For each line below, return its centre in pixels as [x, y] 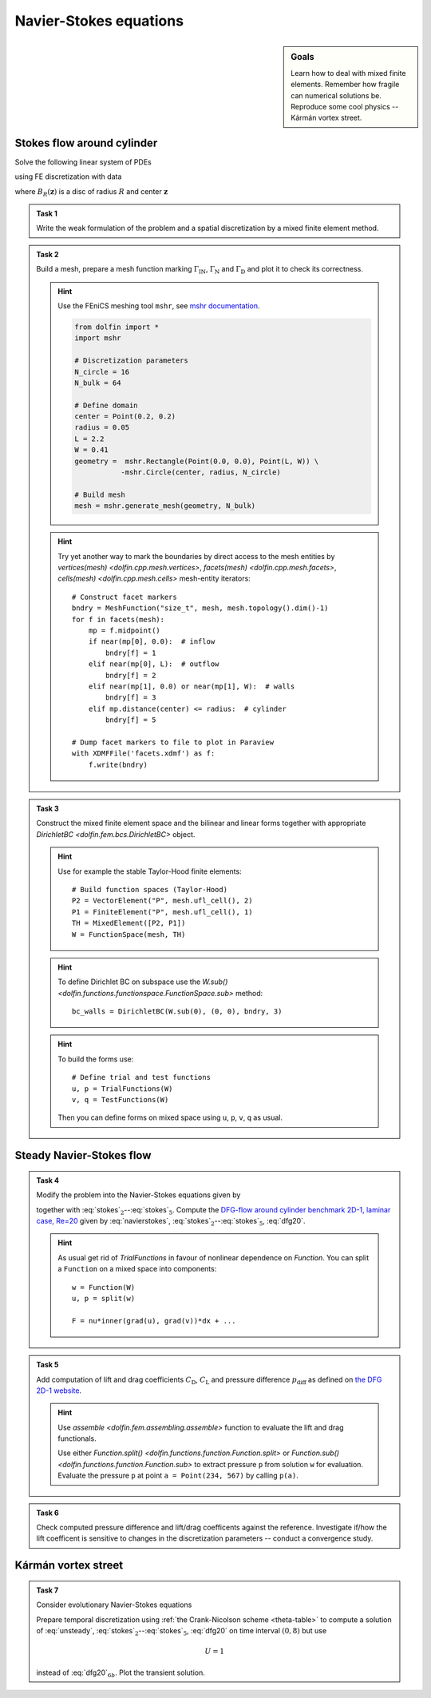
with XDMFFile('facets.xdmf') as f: [144, 754]
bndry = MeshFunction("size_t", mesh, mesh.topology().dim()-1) [200, 608]
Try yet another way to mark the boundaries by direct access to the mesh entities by [196, 556]
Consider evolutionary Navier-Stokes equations [114, 1605]
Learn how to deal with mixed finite [348, 73]
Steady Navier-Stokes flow [83, 1155]
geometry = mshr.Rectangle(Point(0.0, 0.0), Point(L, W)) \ [197, 461]
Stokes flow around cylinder [86, 143]
